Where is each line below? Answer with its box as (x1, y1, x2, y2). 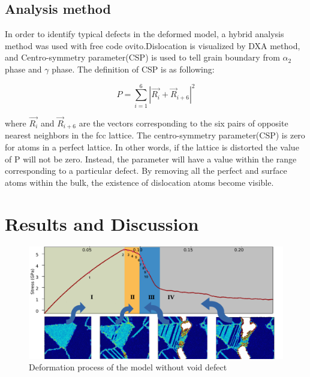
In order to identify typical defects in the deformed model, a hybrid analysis (5, 28, 284, 40)
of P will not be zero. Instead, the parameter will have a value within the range (5, 152, 297, 165)
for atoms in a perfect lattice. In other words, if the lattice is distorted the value (5, 140, 299, 153)
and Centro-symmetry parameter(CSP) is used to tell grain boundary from (5, 51, 280, 64)
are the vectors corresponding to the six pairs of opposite (79, 116, 288, 129)
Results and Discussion (5, 211, 199, 236)
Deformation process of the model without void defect (29, 361, 227, 373)
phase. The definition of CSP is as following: (52, 62, 215, 75)
